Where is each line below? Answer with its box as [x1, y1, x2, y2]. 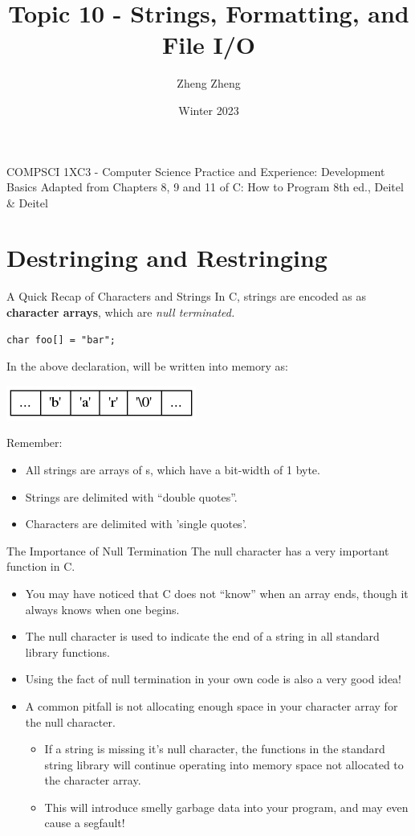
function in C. [6, 558, 75, 575]
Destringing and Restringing [6, 241, 328, 274]
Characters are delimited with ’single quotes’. [25, 515, 247, 532]
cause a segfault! [44, 814, 125, 831]
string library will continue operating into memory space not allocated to [44, 756, 404, 772]
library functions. [25, 643, 110, 660]
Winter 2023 [178, 101, 239, 118]
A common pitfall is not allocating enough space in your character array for [25, 697, 398, 714]
